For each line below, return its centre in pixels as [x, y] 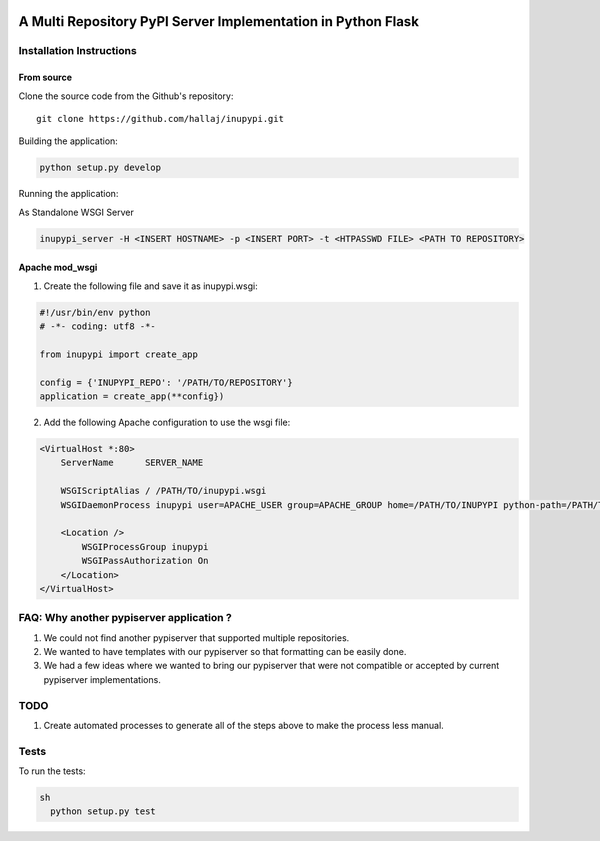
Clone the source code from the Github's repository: [126, 96]
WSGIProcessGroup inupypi [145, 546]
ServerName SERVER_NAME [132, 463]
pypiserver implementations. [102, 679]
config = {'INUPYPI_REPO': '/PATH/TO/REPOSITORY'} [166, 382]
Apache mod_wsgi [58, 267]
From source [45, 77]
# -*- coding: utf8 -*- [98, 326]
